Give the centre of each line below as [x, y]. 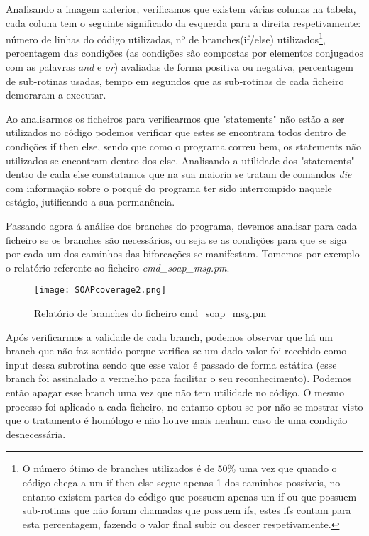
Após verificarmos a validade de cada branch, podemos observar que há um [169, 336]
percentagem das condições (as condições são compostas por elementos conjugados [184, 53]
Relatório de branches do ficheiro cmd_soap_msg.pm [150, 313]
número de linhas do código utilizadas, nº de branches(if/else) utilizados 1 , [166, 38]
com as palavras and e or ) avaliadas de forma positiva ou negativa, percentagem [180, 67]
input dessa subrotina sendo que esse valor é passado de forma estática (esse [171, 364]
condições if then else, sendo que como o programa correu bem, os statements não [184, 146]
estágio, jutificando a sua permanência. [90, 202]
